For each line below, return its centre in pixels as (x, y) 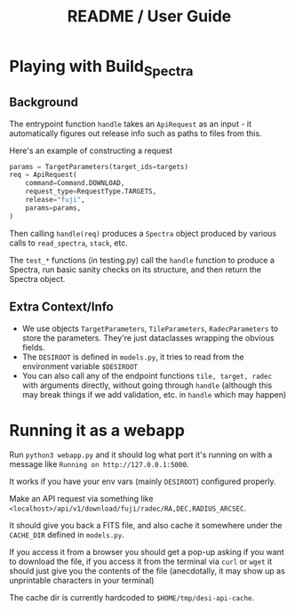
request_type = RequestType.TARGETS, (91, 192)
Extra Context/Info (61, 307)
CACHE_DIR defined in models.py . (67, 535)
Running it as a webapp (97, 430)
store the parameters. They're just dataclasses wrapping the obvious (148, 338)
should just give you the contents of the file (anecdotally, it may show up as (147, 571)
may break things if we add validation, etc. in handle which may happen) (154, 394)
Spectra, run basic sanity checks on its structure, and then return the (136, 270)
